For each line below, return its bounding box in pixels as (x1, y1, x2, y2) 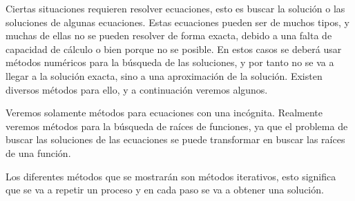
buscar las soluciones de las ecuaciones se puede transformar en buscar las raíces (6, 132, 345, 147)
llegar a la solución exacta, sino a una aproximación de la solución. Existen (6, 68, 323, 83)
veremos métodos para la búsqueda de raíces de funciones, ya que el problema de (6, 118, 348, 133)
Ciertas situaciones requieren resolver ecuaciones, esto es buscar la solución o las (6, 1, 345, 15)
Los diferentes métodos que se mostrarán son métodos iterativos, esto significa (6, 169, 336, 183)
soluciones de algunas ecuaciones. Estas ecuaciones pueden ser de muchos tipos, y (6, 14, 349, 29)
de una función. (6, 145, 71, 160)
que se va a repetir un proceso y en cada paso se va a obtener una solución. (6, 182, 324, 197)
